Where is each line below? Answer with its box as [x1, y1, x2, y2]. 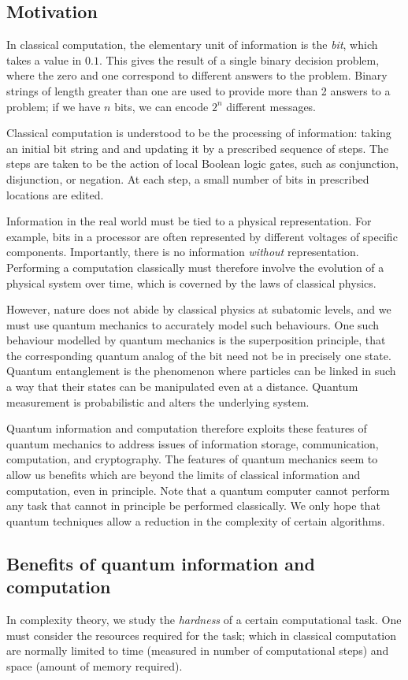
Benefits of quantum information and [6, 551, 315, 575]
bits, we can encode [114, 98, 209, 114]
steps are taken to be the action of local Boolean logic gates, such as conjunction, [6, 155, 399, 172]
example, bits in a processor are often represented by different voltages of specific [6, 228, 398, 244]
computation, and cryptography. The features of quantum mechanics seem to [6, 451, 378, 467]
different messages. [226, 98, 317, 114]
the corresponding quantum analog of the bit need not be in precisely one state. [6, 347, 391, 363]
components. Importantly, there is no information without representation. [6, 243, 359, 260]
